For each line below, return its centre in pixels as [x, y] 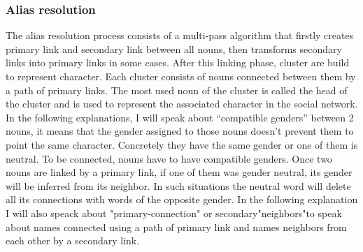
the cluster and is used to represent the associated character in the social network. [182, 104]
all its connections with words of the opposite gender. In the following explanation [182, 199]
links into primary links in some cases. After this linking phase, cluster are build [178, 62]
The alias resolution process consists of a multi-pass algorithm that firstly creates [180, 35]
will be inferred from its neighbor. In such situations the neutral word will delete [178, 185]
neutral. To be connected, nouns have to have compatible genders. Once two [169, 158]
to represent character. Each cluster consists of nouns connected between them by [181, 76]
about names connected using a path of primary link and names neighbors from [176, 227]
